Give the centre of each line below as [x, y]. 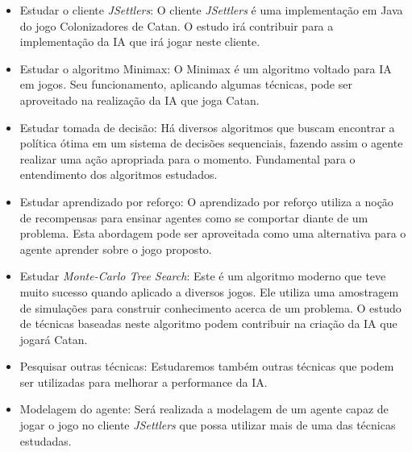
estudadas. [46, 440]
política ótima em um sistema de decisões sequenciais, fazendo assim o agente [211, 143]
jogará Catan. [54, 339]
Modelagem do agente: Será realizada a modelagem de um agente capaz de [204, 409]
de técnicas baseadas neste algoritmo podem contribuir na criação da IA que [208, 323]
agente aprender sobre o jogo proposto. [116, 249]
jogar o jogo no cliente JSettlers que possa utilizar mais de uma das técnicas [208, 425]
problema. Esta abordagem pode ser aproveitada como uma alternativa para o [213, 233]
